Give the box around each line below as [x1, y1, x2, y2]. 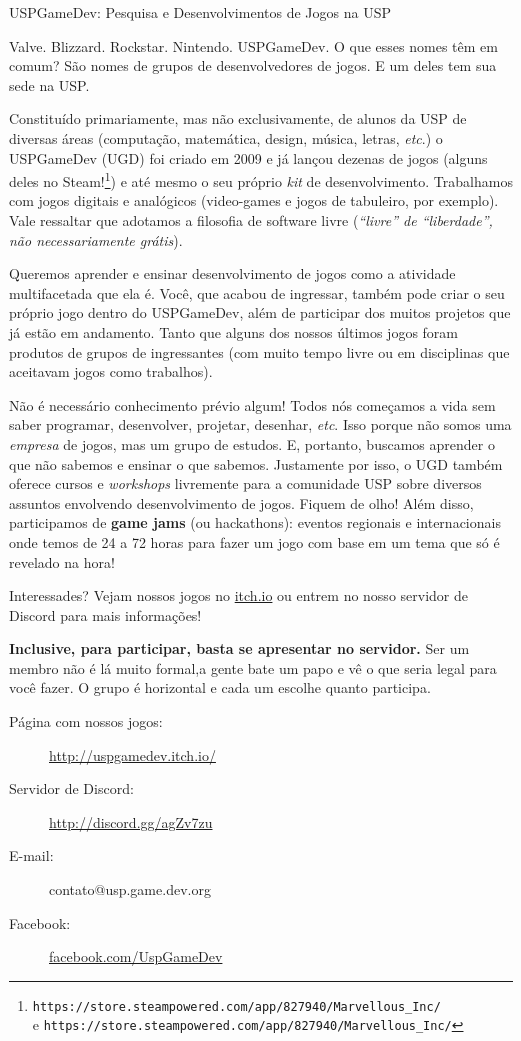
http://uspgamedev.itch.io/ [49, 744, 216, 765]
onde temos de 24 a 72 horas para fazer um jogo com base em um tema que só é [9, 531, 500, 552]
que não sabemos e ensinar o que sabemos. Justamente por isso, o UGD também [9, 453, 503, 474]
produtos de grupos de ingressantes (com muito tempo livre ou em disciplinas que [9, 341, 510, 362]
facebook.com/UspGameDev [49, 946, 223, 967]
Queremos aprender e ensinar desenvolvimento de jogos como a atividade [9, 263, 456, 284]
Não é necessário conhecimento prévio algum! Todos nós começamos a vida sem [9, 394, 496, 415]
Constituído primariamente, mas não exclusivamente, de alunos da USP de [9, 108, 467, 129]
